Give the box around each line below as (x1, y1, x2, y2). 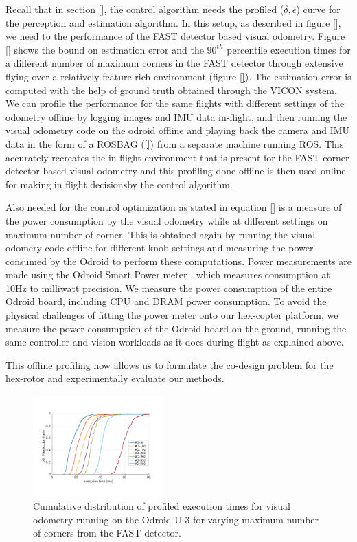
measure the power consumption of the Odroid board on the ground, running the (5, 321, 347, 335)
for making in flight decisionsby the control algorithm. (5, 177, 233, 191)
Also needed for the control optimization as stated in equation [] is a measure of (5, 200, 342, 214)
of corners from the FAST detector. (33, 526, 181, 540)
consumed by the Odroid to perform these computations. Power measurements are (5, 253, 352, 268)
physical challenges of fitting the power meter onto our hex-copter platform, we (5, 308, 338, 322)
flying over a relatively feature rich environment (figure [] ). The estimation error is (5, 69, 352, 83)
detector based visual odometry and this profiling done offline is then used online (5, 163, 346, 178)
